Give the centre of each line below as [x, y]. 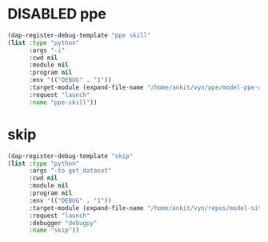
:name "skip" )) [54, 230]
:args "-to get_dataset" [70, 171]
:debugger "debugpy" [63, 223]
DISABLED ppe [57, 14]
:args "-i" [47, 50]
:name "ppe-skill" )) [63, 102]
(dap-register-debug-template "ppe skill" [79, 35]
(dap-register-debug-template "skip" [70, 156]
